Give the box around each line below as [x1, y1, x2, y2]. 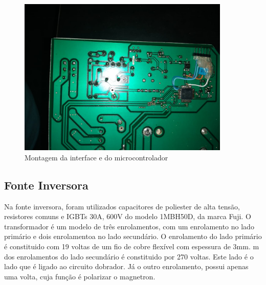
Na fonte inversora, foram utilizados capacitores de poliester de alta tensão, [4, 201, 240, 211]
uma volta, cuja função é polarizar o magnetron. [4, 271, 156, 281]
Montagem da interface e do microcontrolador [25, 152, 168, 162]
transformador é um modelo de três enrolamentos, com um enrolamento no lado [4, 221, 254, 231]
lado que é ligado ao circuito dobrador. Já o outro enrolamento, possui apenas [4, 261, 249, 272]
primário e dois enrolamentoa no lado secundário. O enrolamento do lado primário [4, 231, 262, 242]
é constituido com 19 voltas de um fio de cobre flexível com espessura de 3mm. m [4, 241, 259, 251]
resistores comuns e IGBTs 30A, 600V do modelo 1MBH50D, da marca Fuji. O [4, 211, 251, 222]
